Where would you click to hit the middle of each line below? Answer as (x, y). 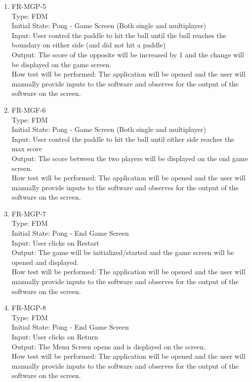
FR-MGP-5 (29, 6)
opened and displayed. (45, 262)
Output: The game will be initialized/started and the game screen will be (123, 252)
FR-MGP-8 (29, 308)
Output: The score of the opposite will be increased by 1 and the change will (128, 54)
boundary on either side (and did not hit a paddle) (89, 45)
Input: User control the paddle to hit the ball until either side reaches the (123, 139)
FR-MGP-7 (29, 213)
